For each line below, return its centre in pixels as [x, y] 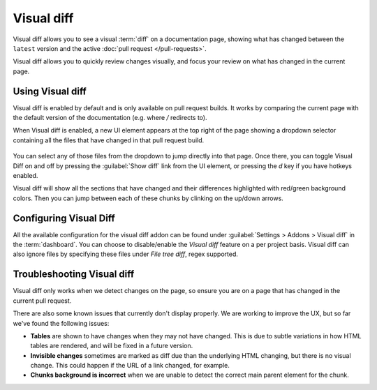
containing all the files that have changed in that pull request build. [109, 140]
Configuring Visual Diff [64, 218]
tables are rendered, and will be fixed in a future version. [112, 346]
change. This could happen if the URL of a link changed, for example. [130, 366]
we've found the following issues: [61, 323]
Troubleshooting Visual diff [74, 275]
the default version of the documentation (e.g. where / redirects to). [110, 118]
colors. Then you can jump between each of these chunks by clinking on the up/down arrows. [148, 198]
